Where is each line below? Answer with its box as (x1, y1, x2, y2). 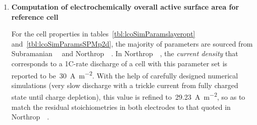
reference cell (11, 11, 59, 22)
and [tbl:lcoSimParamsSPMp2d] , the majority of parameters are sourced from (11, 38, 253, 49)
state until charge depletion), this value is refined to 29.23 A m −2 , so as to (11, 90, 245, 102)
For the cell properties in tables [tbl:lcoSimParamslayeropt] (11, 28, 195, 39)
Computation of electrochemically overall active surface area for (11, 2, 239, 12)
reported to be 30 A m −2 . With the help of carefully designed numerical (11, 68, 238, 80)
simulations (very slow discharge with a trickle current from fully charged (11, 79, 238, 90)
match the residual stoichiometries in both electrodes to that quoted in (11, 101, 231, 112)
